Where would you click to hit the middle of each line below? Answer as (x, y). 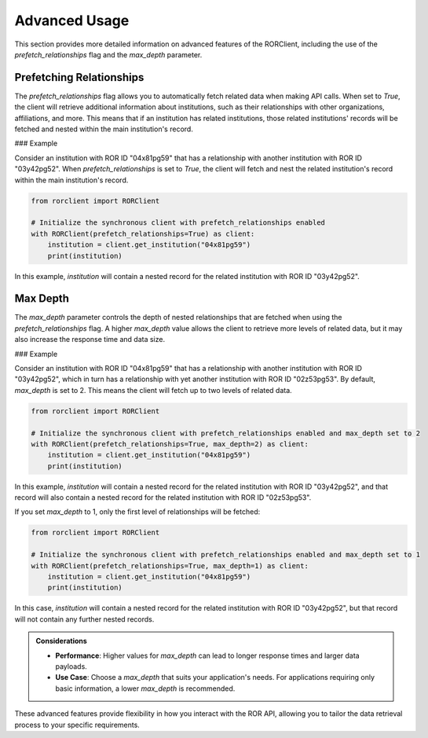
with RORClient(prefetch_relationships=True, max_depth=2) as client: (170, 444)
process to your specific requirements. (77, 725)
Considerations (62, 641)
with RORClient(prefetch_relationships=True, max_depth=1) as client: (170, 565)
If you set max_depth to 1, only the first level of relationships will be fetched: (137, 512)
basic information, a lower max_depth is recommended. (145, 688)
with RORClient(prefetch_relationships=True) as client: (143, 233)
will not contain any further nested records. (84, 619)
